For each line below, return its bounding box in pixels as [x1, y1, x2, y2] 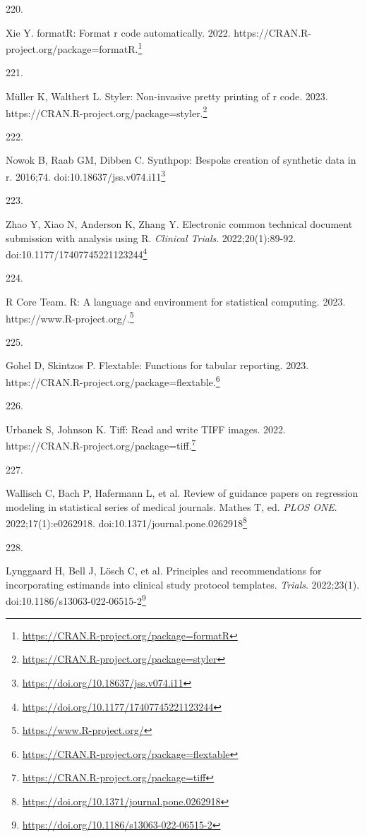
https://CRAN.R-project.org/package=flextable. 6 [6, 372, 220, 389]
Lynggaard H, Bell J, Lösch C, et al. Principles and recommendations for [6, 563, 322, 578]
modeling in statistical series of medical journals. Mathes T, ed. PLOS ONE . [6, 499, 337, 514]
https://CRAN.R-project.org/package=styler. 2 [6, 103, 207, 120]
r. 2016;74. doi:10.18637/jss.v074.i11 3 [6, 167, 166, 183]
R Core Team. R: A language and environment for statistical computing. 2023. [6, 294, 346, 308]
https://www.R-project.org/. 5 [6, 308, 134, 325]
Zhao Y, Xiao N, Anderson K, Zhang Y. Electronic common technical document [6, 216, 353, 231]
